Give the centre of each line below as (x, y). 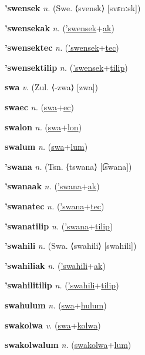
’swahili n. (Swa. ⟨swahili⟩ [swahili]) (71, 246)
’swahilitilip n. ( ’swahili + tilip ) (62, 285)
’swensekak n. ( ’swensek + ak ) (60, 27)
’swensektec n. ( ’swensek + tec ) (62, 47)
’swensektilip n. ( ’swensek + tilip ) (66, 67)
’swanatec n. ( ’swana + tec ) (55, 206)
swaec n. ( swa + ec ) (39, 106)
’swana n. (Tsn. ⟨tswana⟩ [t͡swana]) (68, 166)
